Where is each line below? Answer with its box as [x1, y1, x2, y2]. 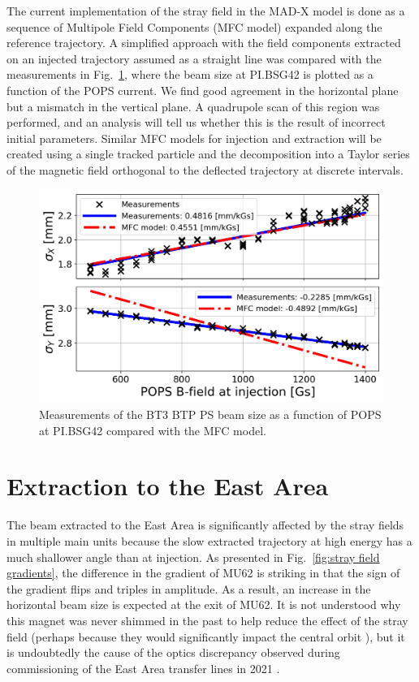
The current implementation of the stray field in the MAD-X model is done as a [6, 2, 405, 19]
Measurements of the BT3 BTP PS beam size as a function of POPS [39, 406, 382, 423]
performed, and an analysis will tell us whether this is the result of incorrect [6, 114, 386, 131]
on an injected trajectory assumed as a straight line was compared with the [6, 50, 382, 67]
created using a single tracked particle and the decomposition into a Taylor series [6, 145, 410, 162]
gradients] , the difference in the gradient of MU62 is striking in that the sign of [6, 564, 400, 581]
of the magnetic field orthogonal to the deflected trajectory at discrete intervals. [6, 161, 404, 178]
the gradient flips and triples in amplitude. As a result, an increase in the [6, 580, 371, 597]
